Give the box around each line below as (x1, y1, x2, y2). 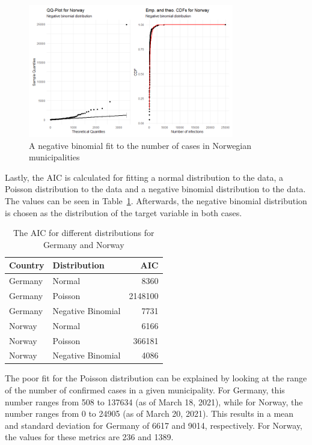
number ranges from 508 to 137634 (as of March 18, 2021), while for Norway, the (5, 395, 303, 408)
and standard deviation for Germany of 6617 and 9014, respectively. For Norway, (5, 419, 303, 431)
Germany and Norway (43, 238, 124, 250)
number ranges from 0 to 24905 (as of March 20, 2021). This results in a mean (5, 407, 294, 420)
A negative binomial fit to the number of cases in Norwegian (29, 139, 252, 151)
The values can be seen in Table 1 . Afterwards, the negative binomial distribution (5, 194, 307, 207)
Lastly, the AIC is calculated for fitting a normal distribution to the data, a (5, 171, 283, 183)
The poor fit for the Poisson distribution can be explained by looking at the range (5, 372, 307, 384)
